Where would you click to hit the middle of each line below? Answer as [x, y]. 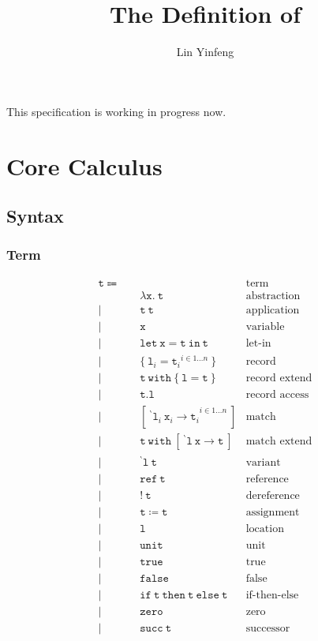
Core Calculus [84, 165]
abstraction [273, 296]
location [265, 529]
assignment [273, 512]
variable [265, 326]
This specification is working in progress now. [116, 111]
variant [263, 462]
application [273, 310]
